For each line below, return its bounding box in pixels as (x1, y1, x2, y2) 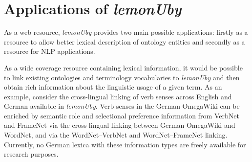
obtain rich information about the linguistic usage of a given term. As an (4, 82, 222, 92)
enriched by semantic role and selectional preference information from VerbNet (4, 110, 239, 120)
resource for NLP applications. (4, 46, 95, 56)
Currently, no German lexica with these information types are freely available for (4, 139, 246, 149)
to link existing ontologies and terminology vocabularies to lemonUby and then (4, 72, 240, 82)
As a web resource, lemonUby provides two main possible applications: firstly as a (4, 27, 248, 37)
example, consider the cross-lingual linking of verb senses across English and (4, 91, 232, 101)
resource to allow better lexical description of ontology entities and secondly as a (4, 36, 245, 46)
